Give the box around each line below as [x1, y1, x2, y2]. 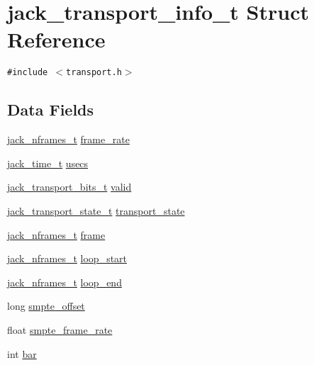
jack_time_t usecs [7, 155, 89, 170]
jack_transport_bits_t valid [7, 179, 132, 194]
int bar [7, 346, 37, 361]
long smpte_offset [7, 298, 85, 313]
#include [7, 67, 48, 78]
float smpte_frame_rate [7, 322, 113, 337]
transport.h [66, 67, 122, 78]
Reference [7, 25, 106, 54]
